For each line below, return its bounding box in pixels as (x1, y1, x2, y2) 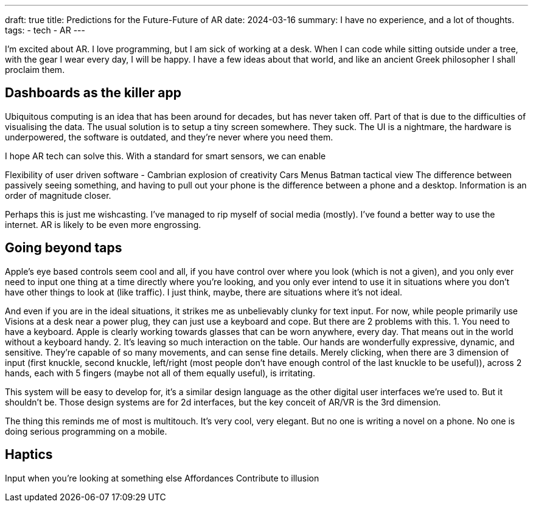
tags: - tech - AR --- (5, 25, 85, 35)
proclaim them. (5, 64, 65, 75)
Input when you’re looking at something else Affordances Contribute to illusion (5, 472, 319, 483)
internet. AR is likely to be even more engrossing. (5, 219, 201, 230)
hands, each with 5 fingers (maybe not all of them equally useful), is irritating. (5, 367, 315, 378)
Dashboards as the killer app (5, 85, 181, 101)
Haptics (5, 447, 53, 463)
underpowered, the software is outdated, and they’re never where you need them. (5, 131, 333, 142)
